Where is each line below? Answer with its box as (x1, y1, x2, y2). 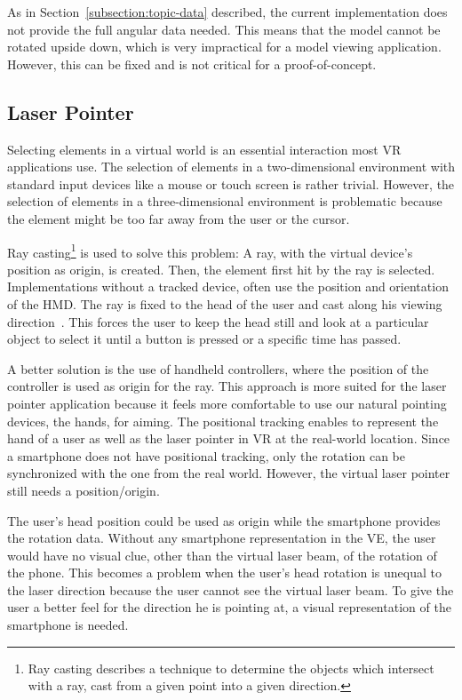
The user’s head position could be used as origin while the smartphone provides (7, 511, 441, 529)
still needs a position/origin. (7, 481, 160, 499)
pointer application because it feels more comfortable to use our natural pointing (7, 394, 447, 412)
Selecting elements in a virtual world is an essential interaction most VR (7, 139, 402, 158)
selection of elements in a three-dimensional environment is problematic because (7, 192, 442, 211)
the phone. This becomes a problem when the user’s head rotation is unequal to (7, 563, 442, 582)
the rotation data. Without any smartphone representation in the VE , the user (7, 529, 436, 547)
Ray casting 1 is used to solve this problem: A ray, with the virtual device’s (7, 240, 413, 261)
